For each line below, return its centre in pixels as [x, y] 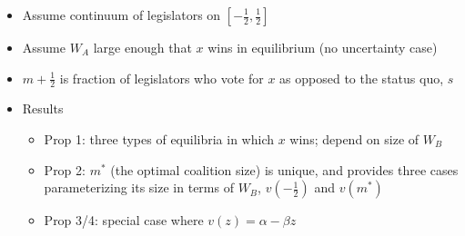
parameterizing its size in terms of [139, 187]
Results [43, 108]
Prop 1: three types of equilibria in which [159, 139]
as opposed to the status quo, [362, 78]
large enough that [142, 47]
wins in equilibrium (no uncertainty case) [323, 47]
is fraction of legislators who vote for [162, 78]
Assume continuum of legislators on [121, 15]
